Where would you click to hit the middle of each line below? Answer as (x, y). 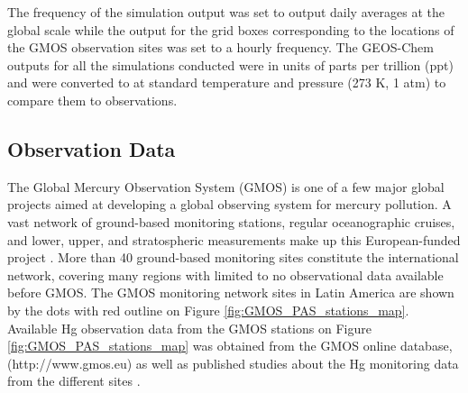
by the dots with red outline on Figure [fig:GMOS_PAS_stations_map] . (208, 310)
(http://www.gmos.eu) (70, 363)
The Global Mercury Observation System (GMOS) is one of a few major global (226, 186)
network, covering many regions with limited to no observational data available (225, 274)
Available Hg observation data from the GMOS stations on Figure (189, 328)
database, (426, 346)
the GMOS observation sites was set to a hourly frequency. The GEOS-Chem (220, 47)
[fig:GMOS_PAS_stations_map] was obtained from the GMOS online (202, 346)
